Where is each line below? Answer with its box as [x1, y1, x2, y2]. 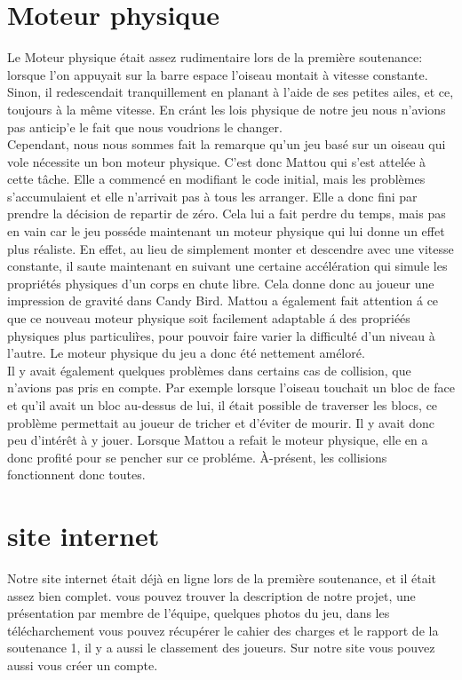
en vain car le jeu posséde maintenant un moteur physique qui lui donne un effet [7, 222, 445, 241]
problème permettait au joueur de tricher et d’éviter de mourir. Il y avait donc [7, 413, 434, 431]
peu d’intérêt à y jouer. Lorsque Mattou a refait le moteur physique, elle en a [7, 431, 428, 449]
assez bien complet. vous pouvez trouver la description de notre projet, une [7, 586, 416, 605]
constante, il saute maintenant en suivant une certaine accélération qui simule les [7, 257, 448, 275]
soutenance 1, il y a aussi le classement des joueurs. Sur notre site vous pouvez [7, 638, 435, 657]
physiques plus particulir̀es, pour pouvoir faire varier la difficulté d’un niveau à [7, 326, 435, 344]
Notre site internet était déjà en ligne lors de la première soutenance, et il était [7, 569, 436, 588]
